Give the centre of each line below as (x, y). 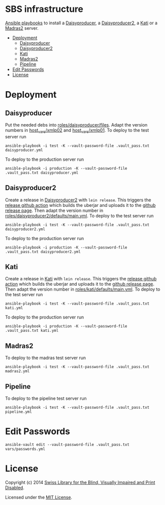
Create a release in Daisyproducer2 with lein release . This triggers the (78, 200)
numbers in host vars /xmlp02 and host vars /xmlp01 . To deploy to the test (77, 131)
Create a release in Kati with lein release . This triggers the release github (81, 279)
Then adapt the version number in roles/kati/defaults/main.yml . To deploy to (83, 289)
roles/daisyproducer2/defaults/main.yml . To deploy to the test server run (79, 216)
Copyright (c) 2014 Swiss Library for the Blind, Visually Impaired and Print (80, 482)
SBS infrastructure (44, 9)
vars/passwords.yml (25, 449)
